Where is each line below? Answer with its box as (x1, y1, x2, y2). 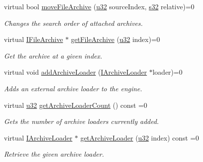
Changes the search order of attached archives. (4, 18, 143, 28)
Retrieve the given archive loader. (4, 149, 104, 159)
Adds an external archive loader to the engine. (4, 83, 142, 93)
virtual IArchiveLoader (4, 132, 73, 142)
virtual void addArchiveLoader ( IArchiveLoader (4, 67, 147, 77)
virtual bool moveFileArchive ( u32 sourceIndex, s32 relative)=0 (4, 1, 195, 11)
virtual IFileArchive (4, 34, 63, 44)
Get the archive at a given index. (4, 50, 102, 61)
